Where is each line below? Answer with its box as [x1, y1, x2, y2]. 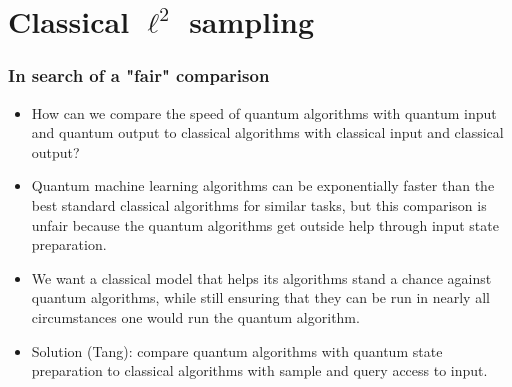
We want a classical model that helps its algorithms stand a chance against [31, 267, 492, 288]
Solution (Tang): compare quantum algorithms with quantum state [31, 340, 443, 361]
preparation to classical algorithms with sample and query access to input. [31, 360, 488, 381]
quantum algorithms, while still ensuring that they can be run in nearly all [31, 287, 490, 308]
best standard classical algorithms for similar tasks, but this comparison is [31, 194, 487, 215]
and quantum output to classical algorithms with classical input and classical [31, 122, 504, 143]
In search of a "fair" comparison [8, 63, 270, 88]
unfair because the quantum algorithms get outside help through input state [31, 214, 499, 235]
